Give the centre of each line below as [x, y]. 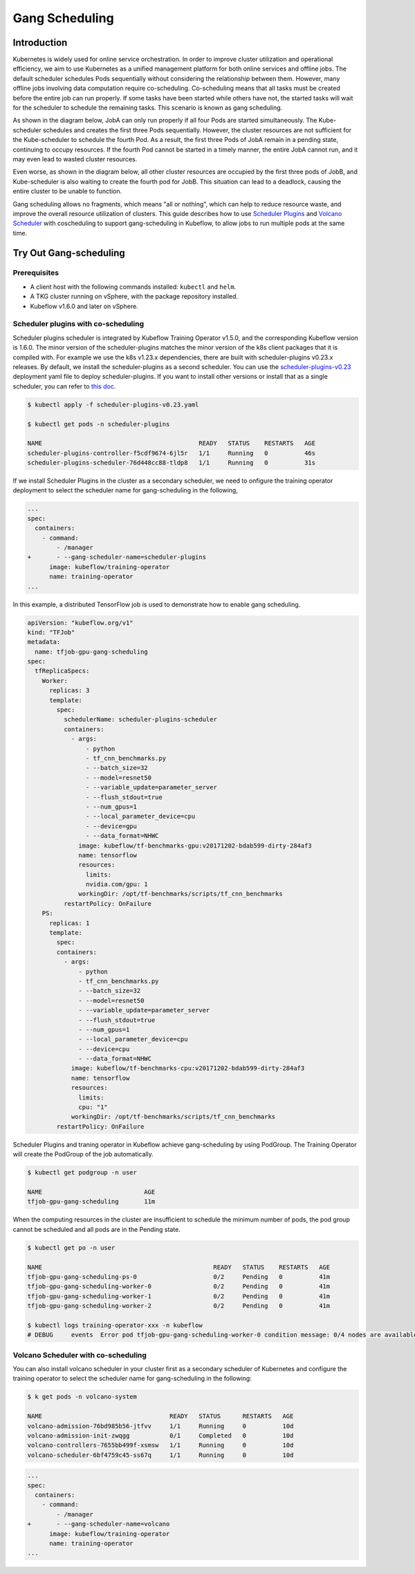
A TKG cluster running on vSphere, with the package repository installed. [134, 296]
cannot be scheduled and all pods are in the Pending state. [97, 1229]
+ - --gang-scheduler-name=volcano [99, 1524]
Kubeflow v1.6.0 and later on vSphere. [84, 306]
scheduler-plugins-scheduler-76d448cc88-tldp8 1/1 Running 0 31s [172, 463]
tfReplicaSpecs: [62, 671]
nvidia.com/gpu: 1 [117, 884]
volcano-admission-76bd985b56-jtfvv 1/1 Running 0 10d [160, 1426]
